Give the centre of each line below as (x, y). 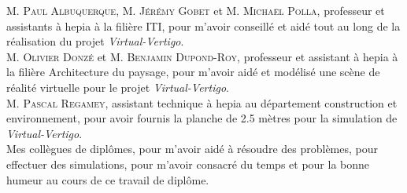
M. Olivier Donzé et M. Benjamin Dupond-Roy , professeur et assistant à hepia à (202, 56)
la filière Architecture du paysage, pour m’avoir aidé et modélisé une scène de (193, 72)
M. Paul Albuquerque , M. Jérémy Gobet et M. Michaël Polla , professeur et (196, 10)
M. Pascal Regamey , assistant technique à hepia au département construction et (202, 102)
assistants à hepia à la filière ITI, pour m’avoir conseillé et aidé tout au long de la (203, 25)
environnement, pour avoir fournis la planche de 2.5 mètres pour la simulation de (202, 118)
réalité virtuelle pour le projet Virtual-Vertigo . (118, 87)
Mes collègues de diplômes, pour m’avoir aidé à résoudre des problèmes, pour (192, 149)
